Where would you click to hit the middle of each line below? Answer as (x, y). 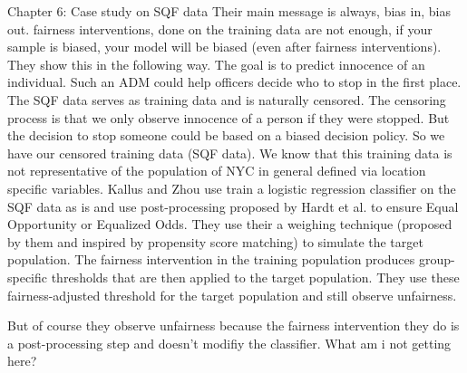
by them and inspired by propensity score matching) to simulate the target (215, 241)
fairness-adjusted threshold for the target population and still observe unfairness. (232, 295)
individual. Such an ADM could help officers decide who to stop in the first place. (234, 82)
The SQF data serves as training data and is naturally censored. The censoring (227, 99)
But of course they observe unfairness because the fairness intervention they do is (233, 325)
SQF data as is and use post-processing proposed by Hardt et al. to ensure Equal (233, 206)
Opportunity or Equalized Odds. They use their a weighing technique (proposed (230, 224)
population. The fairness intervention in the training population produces (211, 259)
